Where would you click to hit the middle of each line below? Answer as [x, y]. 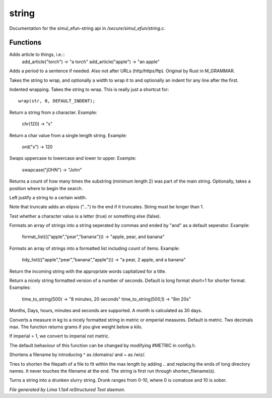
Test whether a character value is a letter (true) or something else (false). [85, 216]
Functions [25, 43]
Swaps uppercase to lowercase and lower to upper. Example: [73, 158]
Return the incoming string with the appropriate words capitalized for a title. [88, 271]
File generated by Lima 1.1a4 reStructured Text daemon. [67, 389]
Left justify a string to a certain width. [48, 197]
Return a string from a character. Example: [53, 112]
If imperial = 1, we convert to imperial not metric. [59, 336]
